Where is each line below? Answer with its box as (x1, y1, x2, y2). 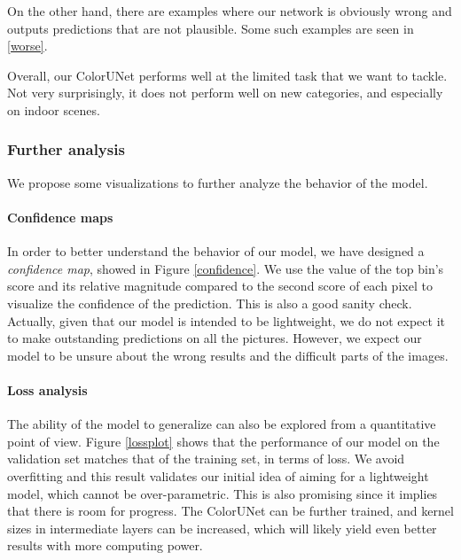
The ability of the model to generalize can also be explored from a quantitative (7, 415, 436, 433)
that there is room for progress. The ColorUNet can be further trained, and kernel (7, 502, 454, 520)
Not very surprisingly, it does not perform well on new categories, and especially (7, 83, 443, 102)
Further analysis (7, 138, 125, 160)
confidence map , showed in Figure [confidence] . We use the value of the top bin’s (7, 259, 444, 277)
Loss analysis (7, 380, 88, 399)
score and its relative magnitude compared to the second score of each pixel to (7, 276, 433, 295)
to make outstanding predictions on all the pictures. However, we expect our (7, 329, 422, 347)
